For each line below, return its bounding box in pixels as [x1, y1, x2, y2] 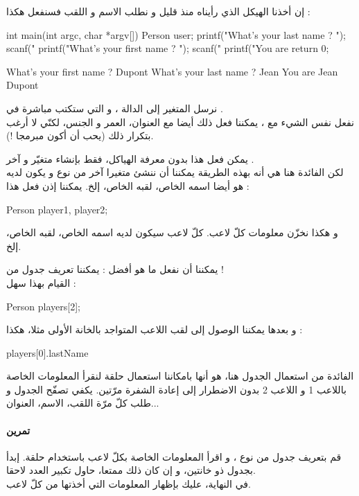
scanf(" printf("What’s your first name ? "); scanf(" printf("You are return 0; [6, 41, 329, 55]
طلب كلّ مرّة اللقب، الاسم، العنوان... [6, 396, 159, 410]
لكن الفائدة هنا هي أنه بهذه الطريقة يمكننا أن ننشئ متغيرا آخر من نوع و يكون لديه [6, 165, 344, 179]
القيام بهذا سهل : [6, 275, 76, 290]
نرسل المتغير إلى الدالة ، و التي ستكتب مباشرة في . [6, 100, 223, 115]
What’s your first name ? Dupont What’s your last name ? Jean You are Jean [6, 64, 338, 78]
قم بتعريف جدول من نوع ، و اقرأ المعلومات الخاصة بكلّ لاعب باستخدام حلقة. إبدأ [6, 449, 342, 463]
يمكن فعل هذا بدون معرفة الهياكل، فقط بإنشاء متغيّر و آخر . [6, 151, 254, 166]
